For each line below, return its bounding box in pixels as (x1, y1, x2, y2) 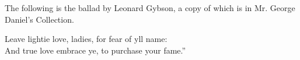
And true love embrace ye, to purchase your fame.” (5, 44, 186, 56)
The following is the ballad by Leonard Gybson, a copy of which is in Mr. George (5, 2, 295, 13)
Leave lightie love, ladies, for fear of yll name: (5, 33, 168, 45)
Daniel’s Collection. (5, 13, 74, 25)
